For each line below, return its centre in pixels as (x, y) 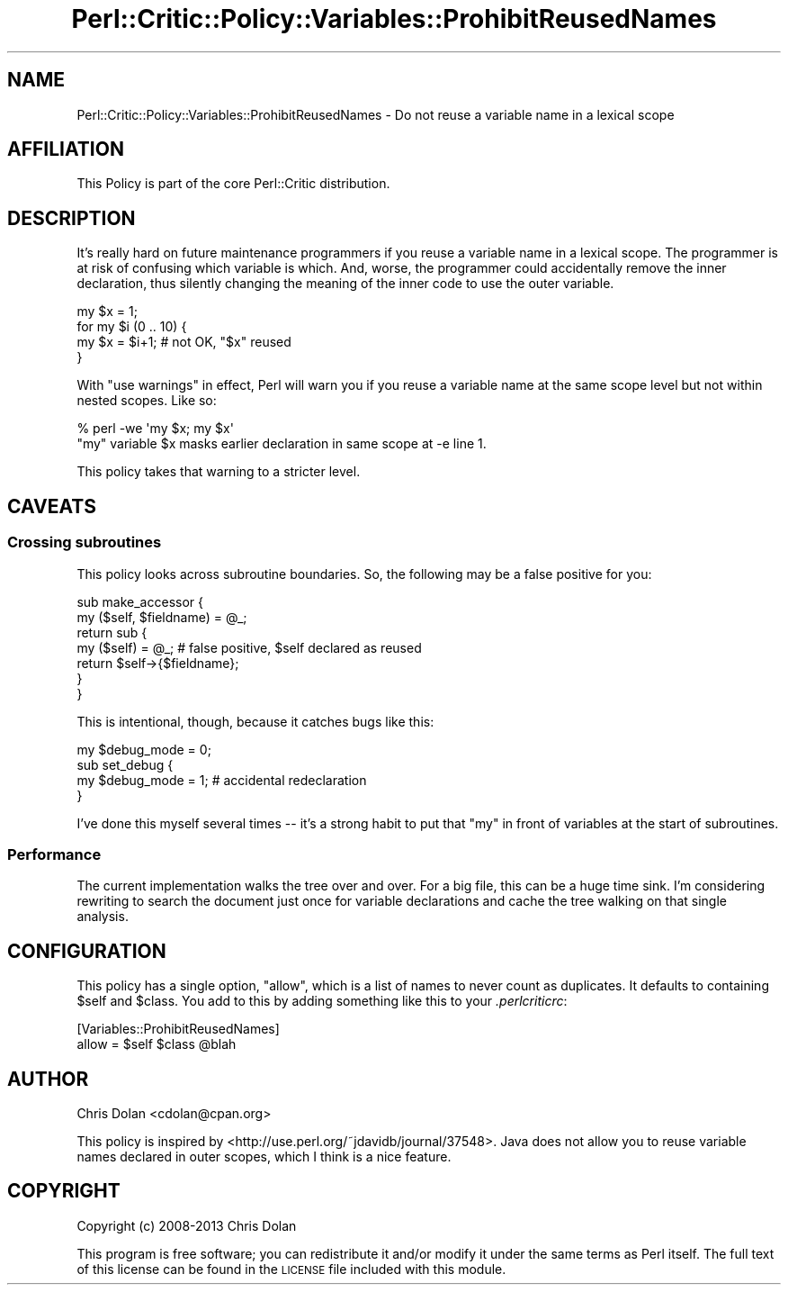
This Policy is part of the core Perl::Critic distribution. (233, 184)
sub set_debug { (125, 764)
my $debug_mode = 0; (144, 749)
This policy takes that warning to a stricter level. (219, 472)
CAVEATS (52, 506)
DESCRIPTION (72, 218)
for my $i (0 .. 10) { (132, 327)
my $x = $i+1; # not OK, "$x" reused (184, 342)
